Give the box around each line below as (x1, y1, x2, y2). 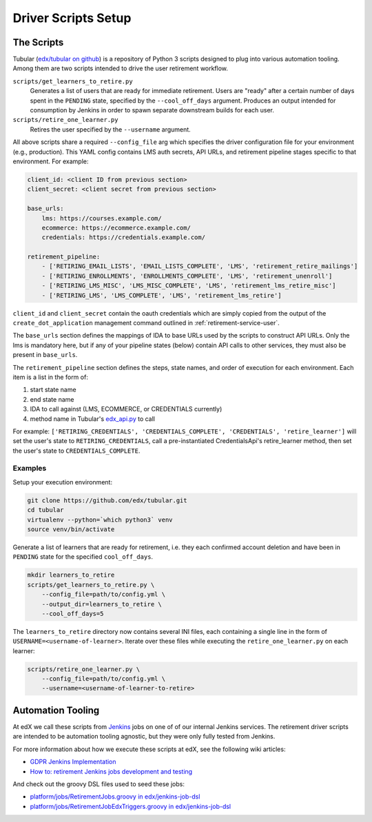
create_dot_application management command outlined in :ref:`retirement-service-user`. (12, 319, 280, 327)
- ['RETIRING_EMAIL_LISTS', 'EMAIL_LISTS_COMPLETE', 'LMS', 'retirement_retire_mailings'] (41, 263, 358, 270)
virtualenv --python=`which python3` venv (27, 515, 173, 524)
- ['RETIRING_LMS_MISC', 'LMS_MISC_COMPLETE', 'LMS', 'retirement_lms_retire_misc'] (41, 282, 337, 289)
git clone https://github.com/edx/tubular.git (27, 496, 187, 504)
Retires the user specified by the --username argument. (30, 125, 191, 134)
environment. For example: (12, 157, 89, 165)
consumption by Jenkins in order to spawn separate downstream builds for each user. (30, 106, 275, 114)
